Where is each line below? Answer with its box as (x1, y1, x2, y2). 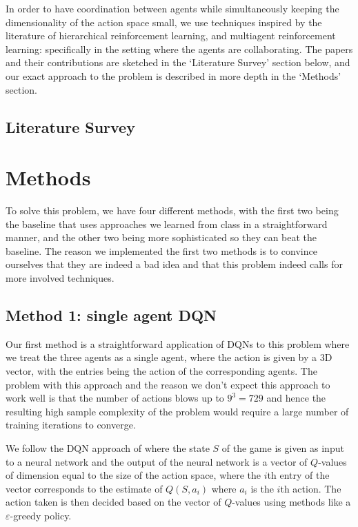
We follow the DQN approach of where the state (6, 440, 210, 455)
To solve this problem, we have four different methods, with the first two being (6, 203, 339, 218)
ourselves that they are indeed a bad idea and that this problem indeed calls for (6, 257, 343, 271)
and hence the (266, 391, 326, 405)
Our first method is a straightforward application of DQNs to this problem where (6, 336, 350, 351)
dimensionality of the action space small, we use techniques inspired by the (6, 14, 322, 29)
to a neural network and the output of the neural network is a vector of (6, 454, 308, 468)
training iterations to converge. (6, 417, 136, 432)
